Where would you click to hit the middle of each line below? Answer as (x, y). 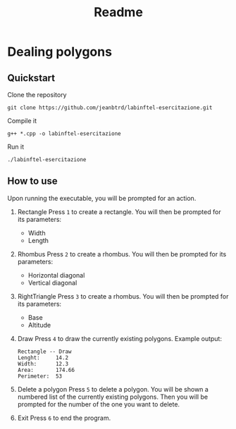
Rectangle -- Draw (44, 352)
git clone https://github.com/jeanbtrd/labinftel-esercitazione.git (110, 108)
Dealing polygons (60, 52)
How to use (32, 181)
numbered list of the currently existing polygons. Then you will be (113, 397)
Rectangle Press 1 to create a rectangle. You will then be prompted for (119, 211)
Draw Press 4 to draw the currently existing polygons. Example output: (119, 338)
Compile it (22, 121)
